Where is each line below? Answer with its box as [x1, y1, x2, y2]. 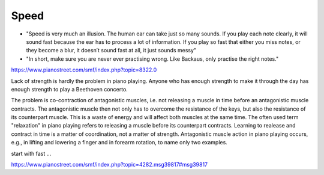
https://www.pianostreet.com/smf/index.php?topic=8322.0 [11, 66, 157, 73]
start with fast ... [11, 150, 52, 157]
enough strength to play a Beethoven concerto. [11, 85, 128, 93]
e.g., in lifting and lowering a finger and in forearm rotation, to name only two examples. [11, 139, 227, 146]
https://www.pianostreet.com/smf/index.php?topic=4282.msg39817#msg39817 [11, 161, 208, 168]
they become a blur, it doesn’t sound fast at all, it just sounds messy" [26, 47, 197, 54]
